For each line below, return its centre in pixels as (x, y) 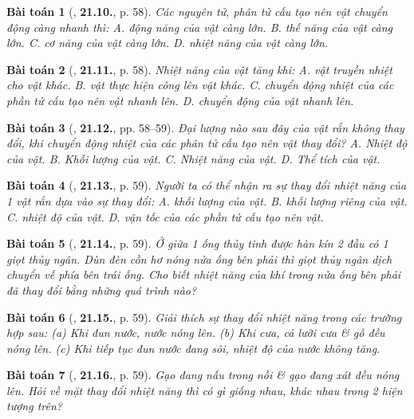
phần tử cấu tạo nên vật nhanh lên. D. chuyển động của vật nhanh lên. (180, 100)
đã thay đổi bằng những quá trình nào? (102, 290)
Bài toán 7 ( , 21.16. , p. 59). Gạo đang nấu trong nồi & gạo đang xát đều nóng (203, 375)
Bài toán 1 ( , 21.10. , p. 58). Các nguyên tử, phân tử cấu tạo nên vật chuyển (197, 11)
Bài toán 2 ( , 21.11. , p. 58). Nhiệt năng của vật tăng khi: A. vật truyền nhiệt (199, 69)
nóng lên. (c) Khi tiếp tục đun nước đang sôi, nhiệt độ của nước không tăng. (193, 348)
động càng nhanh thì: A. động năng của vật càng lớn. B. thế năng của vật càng (199, 27)
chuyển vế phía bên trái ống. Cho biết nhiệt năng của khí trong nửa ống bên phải (204, 274)
